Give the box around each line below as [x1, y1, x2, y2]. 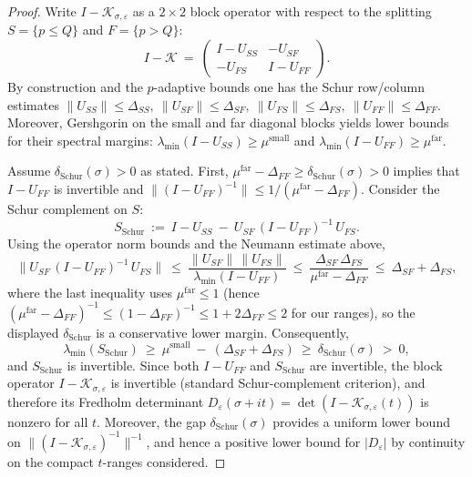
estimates [7, 95, 59, 114]
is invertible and [53, 179, 144, 198]
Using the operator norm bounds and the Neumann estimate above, [7, 234, 385, 253]
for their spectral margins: [7, 130, 153, 149]
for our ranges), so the [291, 302, 416, 321]
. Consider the [360, 179, 440, 198]
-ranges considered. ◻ [102, 452, 226, 471]
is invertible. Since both [67, 355, 200, 374]
